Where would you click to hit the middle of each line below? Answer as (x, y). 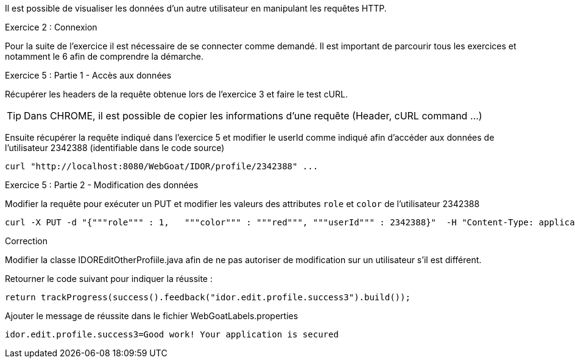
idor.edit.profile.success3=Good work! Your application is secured (172, 334)
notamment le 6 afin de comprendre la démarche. (104, 56)
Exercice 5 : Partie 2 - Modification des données (102, 185)
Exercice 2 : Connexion (51, 27)
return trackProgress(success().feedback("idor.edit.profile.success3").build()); (208, 297)
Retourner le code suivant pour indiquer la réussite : (109, 279)
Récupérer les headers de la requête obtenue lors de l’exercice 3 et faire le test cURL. (176, 94)
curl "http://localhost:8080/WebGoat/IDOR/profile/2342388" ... (162, 166)
